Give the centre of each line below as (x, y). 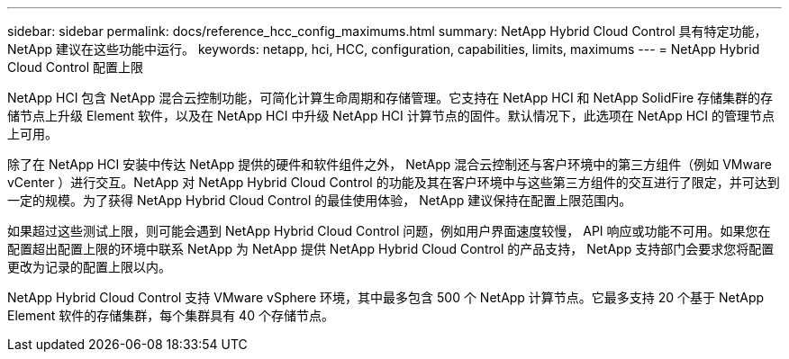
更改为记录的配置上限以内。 (89, 267)
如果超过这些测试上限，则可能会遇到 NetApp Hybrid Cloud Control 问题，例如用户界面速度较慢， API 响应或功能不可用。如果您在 (389, 231)
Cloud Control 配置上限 (76, 67)
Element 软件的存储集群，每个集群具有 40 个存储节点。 (171, 315)
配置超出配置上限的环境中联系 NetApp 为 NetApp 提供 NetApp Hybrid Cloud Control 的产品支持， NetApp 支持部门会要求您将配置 (391, 249)
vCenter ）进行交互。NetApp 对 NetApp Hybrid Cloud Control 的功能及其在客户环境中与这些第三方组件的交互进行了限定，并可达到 (394, 182)
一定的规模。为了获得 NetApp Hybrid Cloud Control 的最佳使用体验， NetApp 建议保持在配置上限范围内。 (320, 200)
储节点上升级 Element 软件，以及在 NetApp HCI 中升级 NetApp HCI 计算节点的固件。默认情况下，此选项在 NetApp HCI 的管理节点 (391, 116)
